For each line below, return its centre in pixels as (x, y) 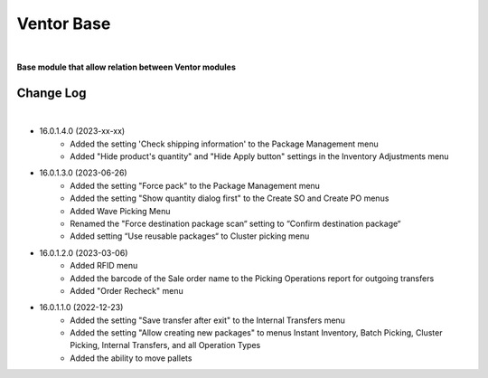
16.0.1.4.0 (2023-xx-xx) (82, 131)
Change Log (52, 93)
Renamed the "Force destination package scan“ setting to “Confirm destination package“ (235, 223)
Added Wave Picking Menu (120, 211)
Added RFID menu (104, 266)
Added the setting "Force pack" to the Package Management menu (195, 185)
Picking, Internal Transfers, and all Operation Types (165, 345)
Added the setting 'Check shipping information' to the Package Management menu (224, 144)
